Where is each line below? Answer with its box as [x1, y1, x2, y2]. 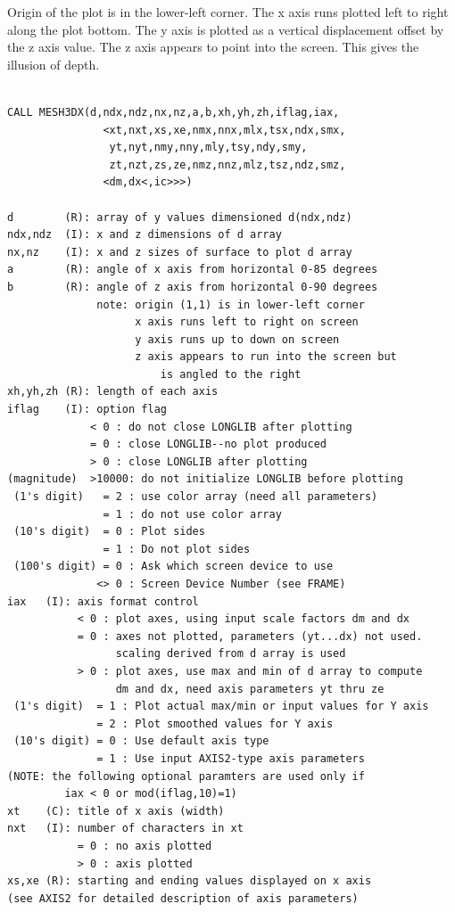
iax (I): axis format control [7, 595, 199, 608]
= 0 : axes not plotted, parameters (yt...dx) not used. [77, 629, 423, 643]
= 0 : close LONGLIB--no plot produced [90, 438, 327, 451]
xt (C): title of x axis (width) [7, 804, 225, 818]
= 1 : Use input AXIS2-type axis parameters [96, 752, 365, 765]
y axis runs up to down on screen [135, 333, 340, 346]
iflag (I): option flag [7, 403, 167, 416]
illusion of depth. [7, 54, 100, 73]
